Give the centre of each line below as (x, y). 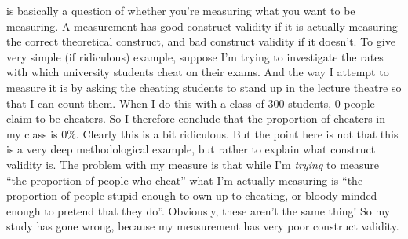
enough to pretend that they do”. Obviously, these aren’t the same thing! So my (199, 210)
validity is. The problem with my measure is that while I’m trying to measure (193, 164)
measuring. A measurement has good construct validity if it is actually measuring (202, 26)
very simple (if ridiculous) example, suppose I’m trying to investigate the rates (195, 56)
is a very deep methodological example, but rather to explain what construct (191, 149)
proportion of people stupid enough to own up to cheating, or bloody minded (192, 195)
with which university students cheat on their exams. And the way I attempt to (198, 72)
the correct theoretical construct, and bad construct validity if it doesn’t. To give (201, 41)
